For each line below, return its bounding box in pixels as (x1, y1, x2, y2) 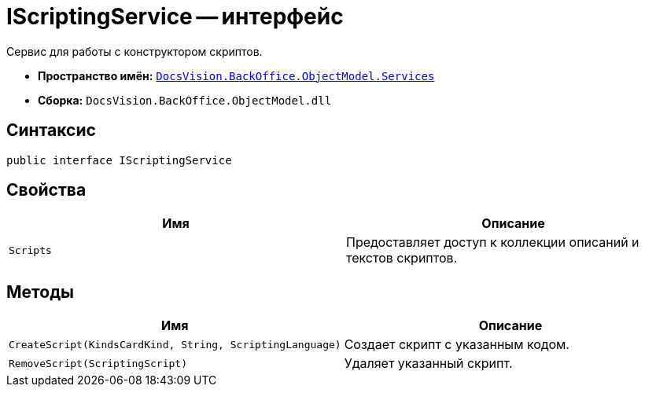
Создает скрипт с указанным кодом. (344, 336, 569, 353)
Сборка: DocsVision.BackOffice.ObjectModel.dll (38, 93, 332, 107)
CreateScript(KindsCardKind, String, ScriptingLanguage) (9, 338, 341, 351)
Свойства (6, 180, 87, 200)
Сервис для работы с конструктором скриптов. (6, 44, 263, 58)
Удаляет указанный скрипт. (344, 355, 513, 372)
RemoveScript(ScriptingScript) (9, 357, 187, 369)
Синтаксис (6, 120, 96, 141)
